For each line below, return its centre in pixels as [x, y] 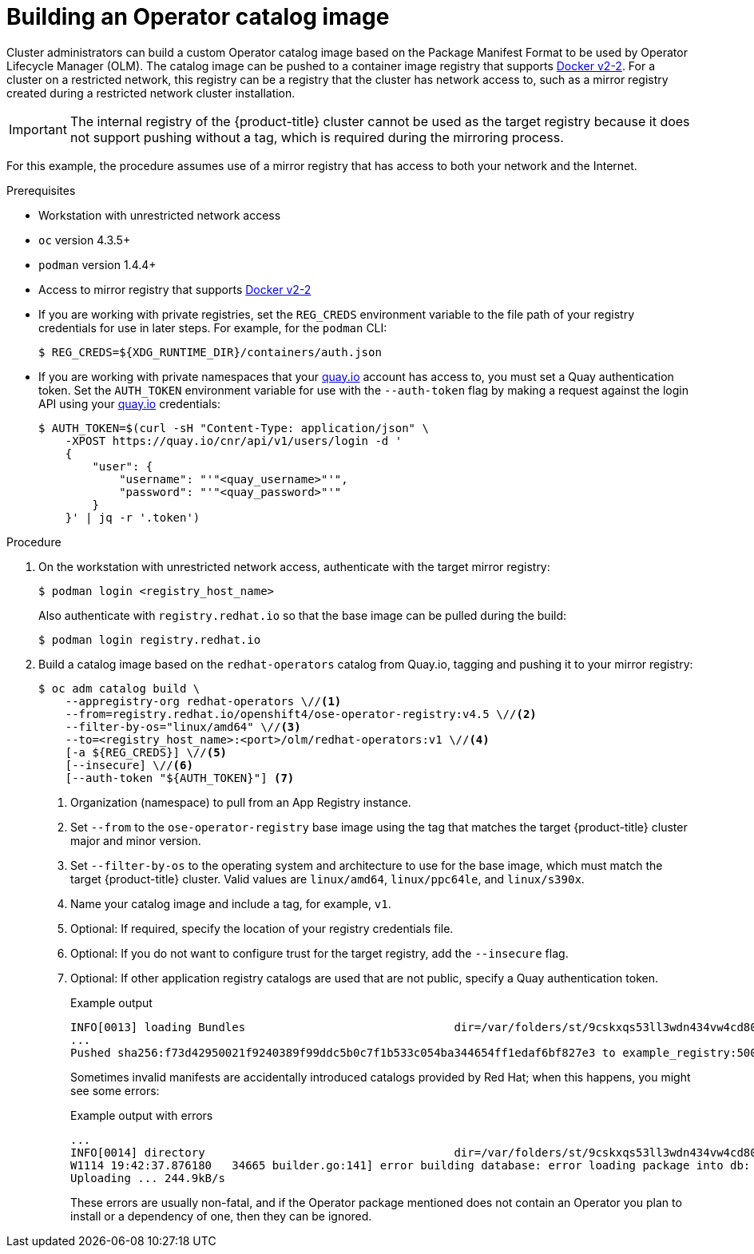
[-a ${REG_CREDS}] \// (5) [146, 752]
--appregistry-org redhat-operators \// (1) [203, 701]
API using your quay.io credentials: [130, 403]
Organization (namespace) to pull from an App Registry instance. [241, 802]
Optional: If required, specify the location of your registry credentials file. [262, 928]
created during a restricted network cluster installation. [151, 93]
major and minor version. [136, 840]
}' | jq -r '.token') [133, 517]
